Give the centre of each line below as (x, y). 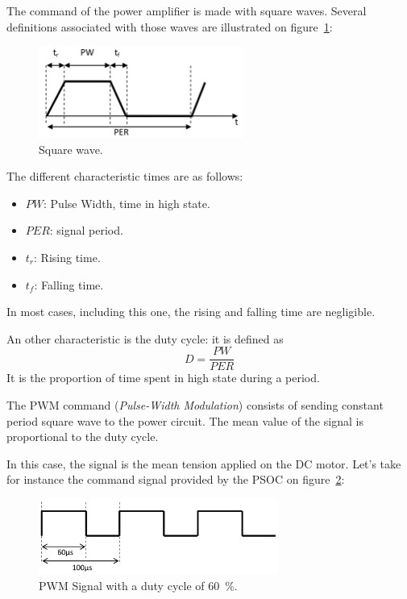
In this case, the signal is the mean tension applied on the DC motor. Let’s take (204, 463)
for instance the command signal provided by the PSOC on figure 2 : (176, 479)
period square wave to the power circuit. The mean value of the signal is (185, 420)
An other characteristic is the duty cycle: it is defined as (145, 338)
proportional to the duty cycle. (83, 437)
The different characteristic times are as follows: (125, 176)
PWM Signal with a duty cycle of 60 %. (138, 585)
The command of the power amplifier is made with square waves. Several (187, 10)
